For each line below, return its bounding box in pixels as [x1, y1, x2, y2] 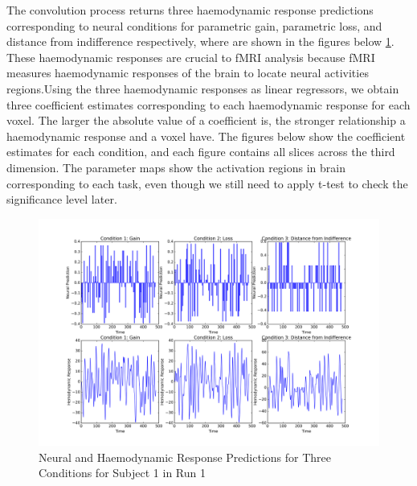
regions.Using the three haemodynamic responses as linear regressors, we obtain [6, 80, 399, 97]
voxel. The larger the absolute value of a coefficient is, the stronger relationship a [6, 112, 406, 129]
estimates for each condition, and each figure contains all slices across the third [6, 143, 395, 160]
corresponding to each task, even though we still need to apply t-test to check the [6, 175, 408, 192]
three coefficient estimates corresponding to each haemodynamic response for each [6, 96, 411, 113]
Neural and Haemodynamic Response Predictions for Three [39, 448, 331, 465]
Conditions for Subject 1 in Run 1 [39, 464, 206, 481]
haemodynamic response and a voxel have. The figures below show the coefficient [6, 127, 406, 144]
